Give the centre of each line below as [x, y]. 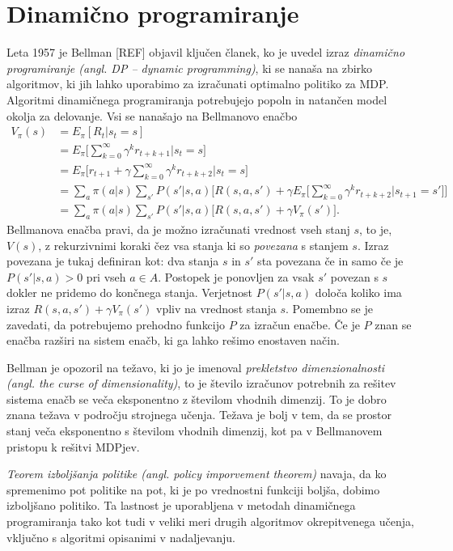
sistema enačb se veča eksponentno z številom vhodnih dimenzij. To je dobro [197, 398]
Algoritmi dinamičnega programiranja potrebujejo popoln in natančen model [197, 99]
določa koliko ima [358, 292]
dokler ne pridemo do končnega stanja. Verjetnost [130, 292]
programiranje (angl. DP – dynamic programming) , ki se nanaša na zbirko [190, 68]
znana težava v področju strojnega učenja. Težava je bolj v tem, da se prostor [199, 415]
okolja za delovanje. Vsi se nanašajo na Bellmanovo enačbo [152, 115]
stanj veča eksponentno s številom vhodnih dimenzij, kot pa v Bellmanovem [195, 431]
